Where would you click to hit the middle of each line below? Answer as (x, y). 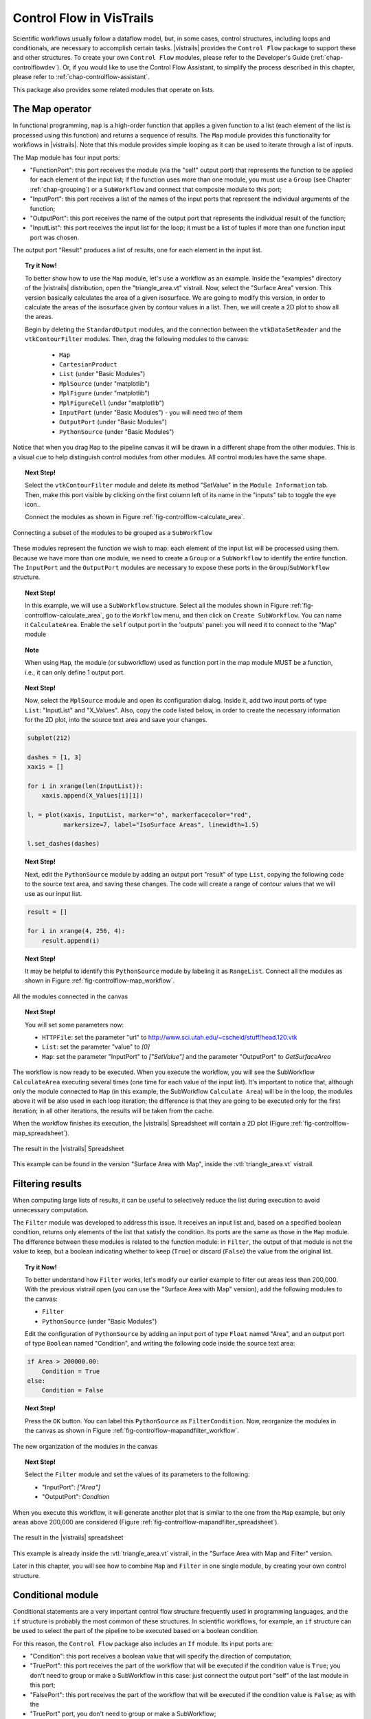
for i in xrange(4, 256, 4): (76, 931)
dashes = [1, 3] (55, 757)
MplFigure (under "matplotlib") (105, 393)
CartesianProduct (88, 364)
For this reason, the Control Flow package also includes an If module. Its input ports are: (143, 1643)
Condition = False (72, 1390)
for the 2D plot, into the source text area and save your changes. (116, 720)
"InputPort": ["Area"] (71, 1487)
